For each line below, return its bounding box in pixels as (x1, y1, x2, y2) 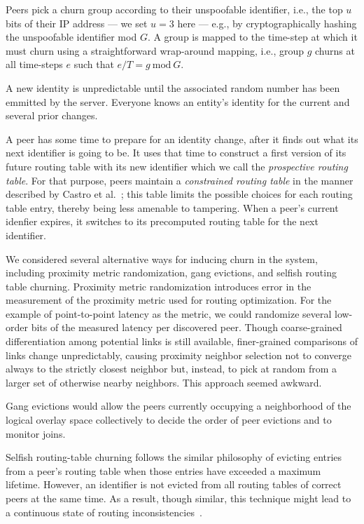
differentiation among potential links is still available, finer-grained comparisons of (6, 334, 358, 349)
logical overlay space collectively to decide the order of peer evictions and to (6, 412, 332, 427)
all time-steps (6, 57, 63, 72)
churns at (315, 43, 355, 58)
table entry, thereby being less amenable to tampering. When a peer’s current (6, 200, 339, 215)
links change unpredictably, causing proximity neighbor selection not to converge (6, 347, 351, 362)
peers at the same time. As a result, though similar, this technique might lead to (6, 491, 351, 505)
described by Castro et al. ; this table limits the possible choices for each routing (6, 187, 353, 201)
